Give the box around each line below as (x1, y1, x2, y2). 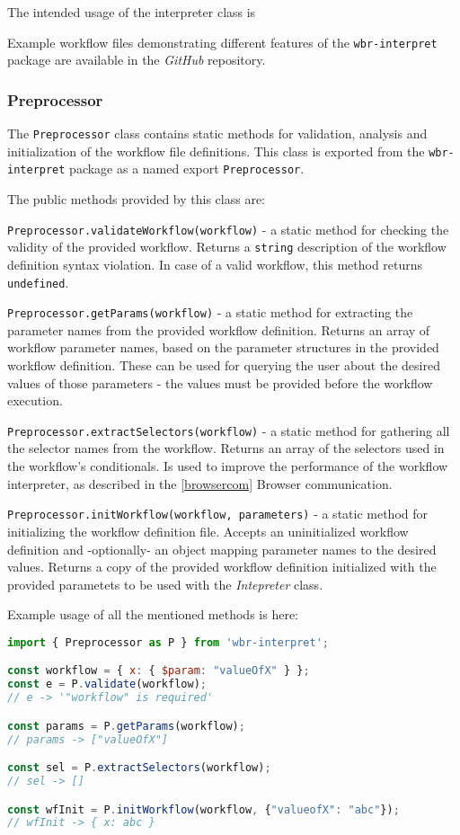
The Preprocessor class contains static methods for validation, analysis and (7, 124, 428, 143)
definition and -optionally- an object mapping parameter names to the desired (7, 539, 437, 558)
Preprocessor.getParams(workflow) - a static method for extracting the (7, 303, 413, 322)
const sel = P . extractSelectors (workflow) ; (7, 761, 271, 775)
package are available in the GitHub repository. (7, 50, 266, 69)
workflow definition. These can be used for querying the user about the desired (7, 356, 440, 375)
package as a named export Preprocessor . (69, 159, 305, 178)
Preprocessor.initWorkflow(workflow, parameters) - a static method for (7, 504, 429, 523)
